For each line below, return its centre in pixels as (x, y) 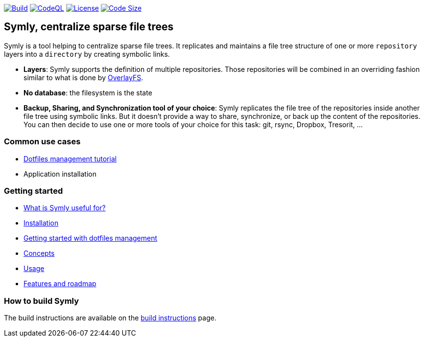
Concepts (39, 253)
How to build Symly (42, 301)
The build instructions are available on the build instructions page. (110, 318)
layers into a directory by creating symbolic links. (87, 54)
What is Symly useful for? (65, 208)
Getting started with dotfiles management (91, 238)
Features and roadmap (60, 284)
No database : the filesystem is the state (88, 92)
